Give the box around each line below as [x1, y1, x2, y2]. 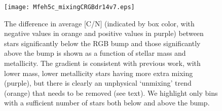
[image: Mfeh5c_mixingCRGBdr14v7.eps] [4, 4, 135, 11]
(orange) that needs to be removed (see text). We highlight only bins [4, 87, 218, 98]
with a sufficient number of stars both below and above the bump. [4, 97, 210, 108]
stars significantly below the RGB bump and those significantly [4, 38, 201, 48]
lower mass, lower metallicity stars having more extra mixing [4, 67, 193, 78]
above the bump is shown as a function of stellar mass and [4, 48, 186, 58]
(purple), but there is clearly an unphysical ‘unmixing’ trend [4, 78, 192, 88]
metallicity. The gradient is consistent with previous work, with [4, 58, 201, 68]
